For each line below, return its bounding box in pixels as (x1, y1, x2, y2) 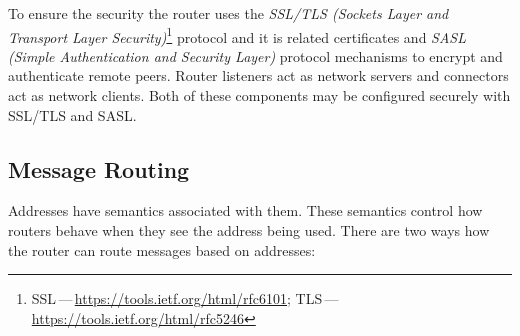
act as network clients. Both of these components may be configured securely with (8, 85, 511, 106)
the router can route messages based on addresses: (8, 239, 316, 260)
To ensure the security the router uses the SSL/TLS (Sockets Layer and (8, 3, 449, 23)
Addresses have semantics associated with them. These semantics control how (8, 200, 483, 221)
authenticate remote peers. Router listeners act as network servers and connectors (8, 65, 509, 86)
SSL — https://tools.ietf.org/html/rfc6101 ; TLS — (31, 288, 339, 309)
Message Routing (8, 153, 190, 184)
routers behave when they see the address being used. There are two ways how (8, 220, 490, 241)
